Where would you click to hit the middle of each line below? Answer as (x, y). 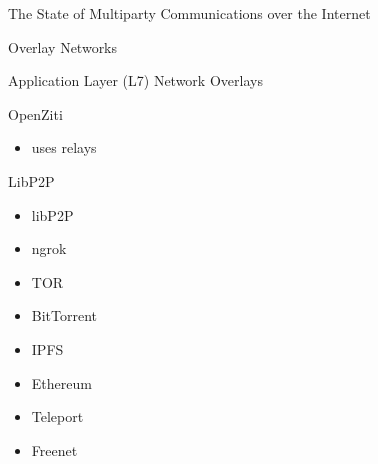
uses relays (64, 147)
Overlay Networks (63, 46)
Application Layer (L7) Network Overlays (135, 80)
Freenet (54, 449)
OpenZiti (35, 113)
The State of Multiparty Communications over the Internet (189, 13)
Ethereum (61, 382)
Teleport (57, 416)
